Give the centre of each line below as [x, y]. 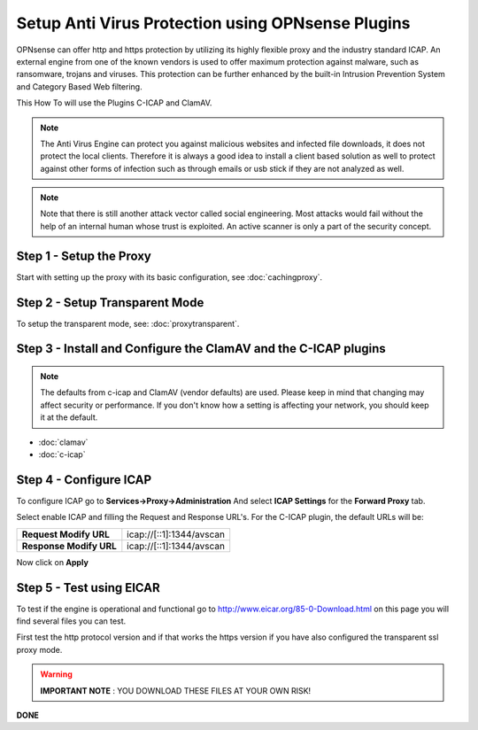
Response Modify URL [69, 546]
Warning [56, 674]
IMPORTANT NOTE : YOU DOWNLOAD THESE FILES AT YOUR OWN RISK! [176, 690]
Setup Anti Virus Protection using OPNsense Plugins [213, 23]
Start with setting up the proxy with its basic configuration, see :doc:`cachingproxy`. [170, 277]
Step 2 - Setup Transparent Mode [110, 303]
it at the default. [69, 417]
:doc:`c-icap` [62, 454]
